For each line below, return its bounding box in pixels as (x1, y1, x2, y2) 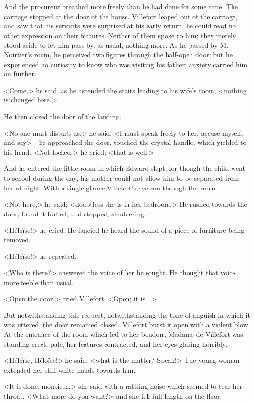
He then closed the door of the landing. (4, 111, 122, 121)
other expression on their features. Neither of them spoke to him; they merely (4, 30, 236, 40)
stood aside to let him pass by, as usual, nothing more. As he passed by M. (4, 40, 229, 50)
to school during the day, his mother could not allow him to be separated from (4, 172, 239, 183)
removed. (4, 234, 31, 244)
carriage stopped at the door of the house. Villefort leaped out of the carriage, (4, 11, 238, 21)
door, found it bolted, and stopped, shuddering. (4, 208, 146, 218)
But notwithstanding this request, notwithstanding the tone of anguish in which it (4, 309, 250, 320)
